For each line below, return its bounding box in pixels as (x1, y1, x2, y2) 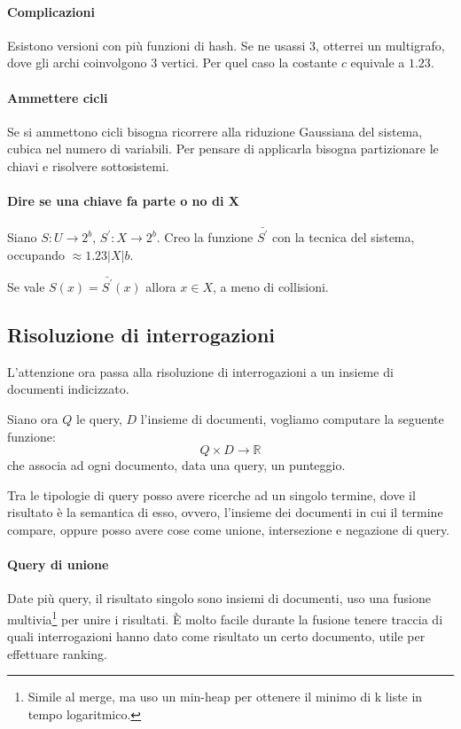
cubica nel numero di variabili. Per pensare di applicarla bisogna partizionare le (7, 139, 439, 158)
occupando (7, 245, 65, 263)
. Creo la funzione (156, 228, 254, 247)
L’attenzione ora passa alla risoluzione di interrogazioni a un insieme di (7, 362, 394, 380)
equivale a (350, 53, 405, 72)
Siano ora (7, 409, 59, 427)
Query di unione (7, 555, 109, 574)
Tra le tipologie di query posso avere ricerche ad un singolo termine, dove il (7, 485, 416, 504)
